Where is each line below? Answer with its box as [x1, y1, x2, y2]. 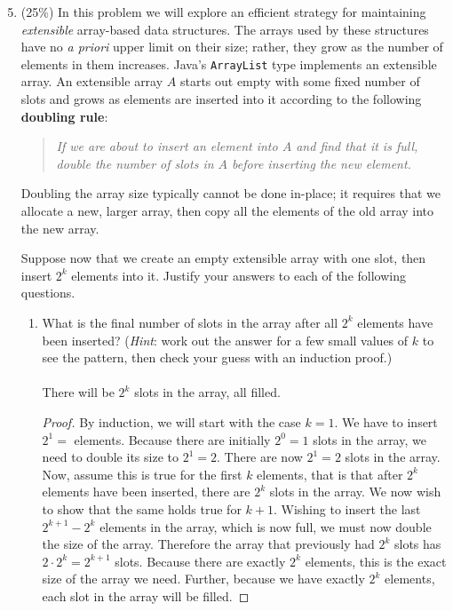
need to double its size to [42, 448, 179, 466]
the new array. [20, 218, 99, 237]
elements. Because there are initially [74, 430, 271, 448]
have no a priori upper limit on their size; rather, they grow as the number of [20, 37, 443, 56]
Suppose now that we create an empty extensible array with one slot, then [20, 249, 426, 267]
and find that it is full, [296, 137, 418, 155]
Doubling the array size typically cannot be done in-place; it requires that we [20, 184, 441, 202]
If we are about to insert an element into [56, 137, 278, 155]
